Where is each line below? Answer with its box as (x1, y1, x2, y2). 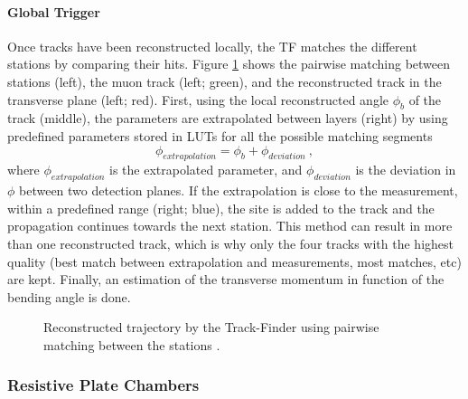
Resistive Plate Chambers (7, 374, 200, 396)
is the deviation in (355, 160, 456, 179)
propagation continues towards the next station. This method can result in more (7, 216, 453, 235)
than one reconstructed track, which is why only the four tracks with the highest (7, 233, 454, 252)
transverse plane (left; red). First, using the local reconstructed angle (7, 90, 388, 109)
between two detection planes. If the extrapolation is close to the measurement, (19, 181, 458, 200)
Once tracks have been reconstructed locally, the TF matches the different (7, 36, 417, 55)
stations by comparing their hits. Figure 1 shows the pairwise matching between (7, 54, 451, 73)
